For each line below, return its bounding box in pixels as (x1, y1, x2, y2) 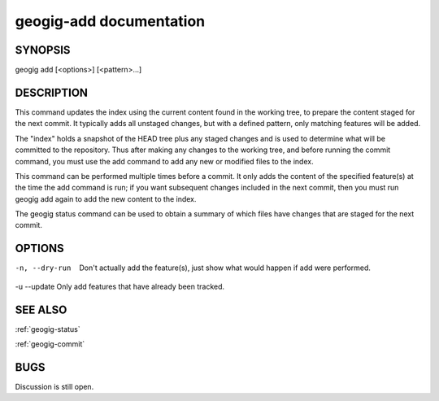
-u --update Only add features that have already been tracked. (15, 281, 225, 291)
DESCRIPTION (15, 85, 89, 99)
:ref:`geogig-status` (15, 324, 80, 333)
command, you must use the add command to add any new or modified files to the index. (15, 156, 314, 166)
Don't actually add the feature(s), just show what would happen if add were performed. (79, 263, 372, 272)
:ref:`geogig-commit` (15, 339, 85, 349)
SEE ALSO (15, 303, 67, 316)
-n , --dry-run (15, 264, 72, 272)
